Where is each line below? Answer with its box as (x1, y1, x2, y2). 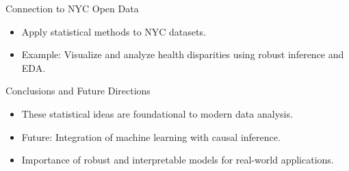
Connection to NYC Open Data (5, 1, 139, 15)
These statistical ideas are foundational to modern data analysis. (21, 106, 293, 120)
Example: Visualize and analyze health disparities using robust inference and (21, 47, 344, 62)
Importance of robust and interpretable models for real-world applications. (21, 153, 334, 167)
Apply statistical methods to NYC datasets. (21, 24, 206, 38)
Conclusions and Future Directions (5, 83, 151, 98)
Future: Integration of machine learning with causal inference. (21, 129, 281, 144)
